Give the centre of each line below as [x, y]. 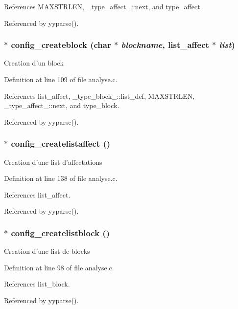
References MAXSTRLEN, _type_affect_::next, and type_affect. [103, 6]
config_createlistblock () [60, 232]
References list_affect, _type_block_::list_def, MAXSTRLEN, [99, 96]
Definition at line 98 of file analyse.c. [59, 267]
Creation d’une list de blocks [47, 251]
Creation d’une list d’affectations [53, 162]
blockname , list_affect [165, 45]
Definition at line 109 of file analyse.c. [61, 79]
